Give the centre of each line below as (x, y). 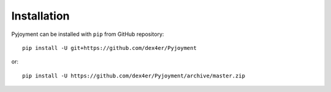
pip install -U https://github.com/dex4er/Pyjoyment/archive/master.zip (134, 76)
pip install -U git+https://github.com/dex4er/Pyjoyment (110, 48)
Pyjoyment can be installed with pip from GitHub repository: (88, 34)
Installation (40, 16)
